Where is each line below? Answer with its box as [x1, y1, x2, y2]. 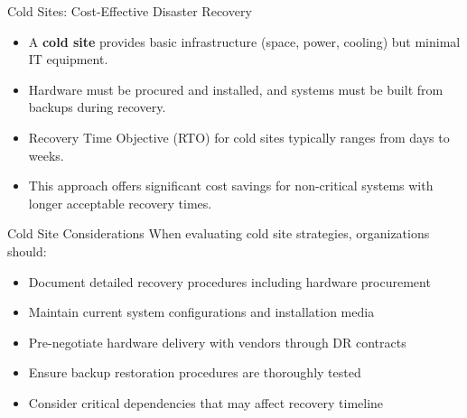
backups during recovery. [28, 98, 166, 116]
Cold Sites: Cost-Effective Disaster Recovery [7, 2, 252, 20]
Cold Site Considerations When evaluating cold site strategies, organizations [7, 224, 430, 243]
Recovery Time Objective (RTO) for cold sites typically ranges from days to [28, 127, 450, 146]
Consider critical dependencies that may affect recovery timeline [28, 393, 384, 412]
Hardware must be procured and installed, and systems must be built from [28, 79, 444, 98]
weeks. [28, 145, 64, 164]
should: [7, 241, 47, 260]
